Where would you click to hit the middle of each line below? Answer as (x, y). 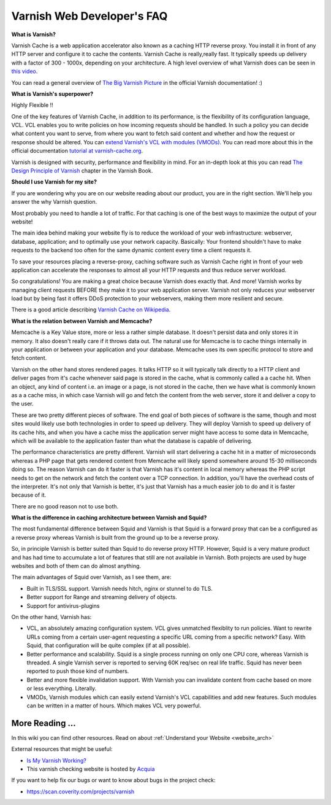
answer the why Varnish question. (54, 202)
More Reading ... (44, 723)
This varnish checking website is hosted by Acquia (91, 769)
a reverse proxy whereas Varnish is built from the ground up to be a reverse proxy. (116, 537)
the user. (22, 404)
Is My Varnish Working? (57, 760)
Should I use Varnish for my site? (54, 182)
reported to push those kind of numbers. (78, 671)
